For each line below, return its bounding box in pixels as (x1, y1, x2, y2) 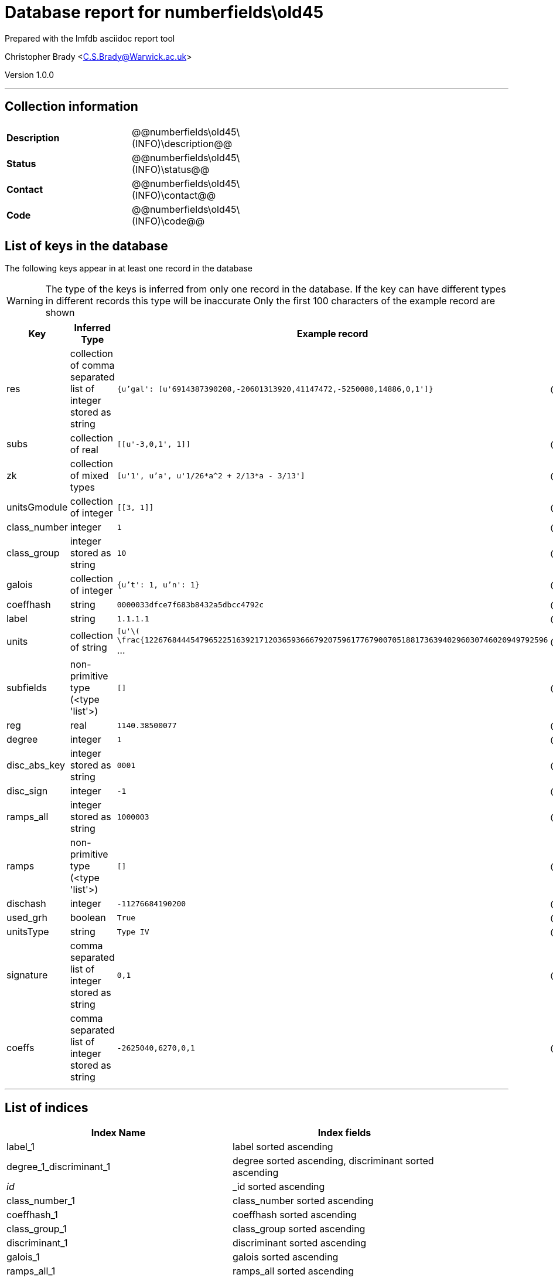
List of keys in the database (5, 239, 168, 254)
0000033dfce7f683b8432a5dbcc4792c (117, 600, 264, 609)
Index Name (91, 1127, 146, 1139)
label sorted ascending (233, 1141, 333, 1153)
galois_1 (6, 1251, 40, 1263)
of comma (70, 359, 115, 372)
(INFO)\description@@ (132, 137, 233, 149)
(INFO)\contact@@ (132, 189, 216, 201)
